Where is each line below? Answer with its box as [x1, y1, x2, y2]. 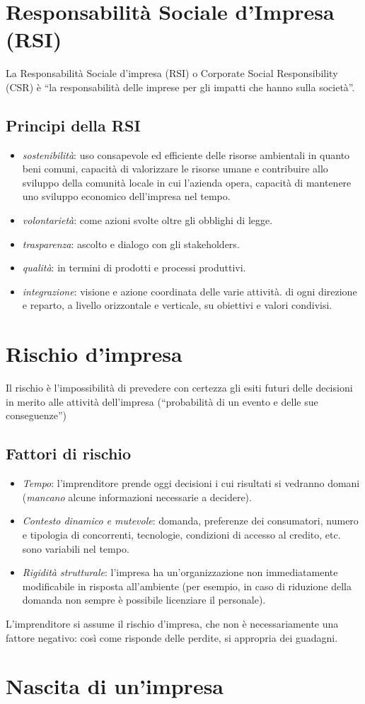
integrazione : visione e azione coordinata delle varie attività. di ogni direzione [22, 283, 357, 298]
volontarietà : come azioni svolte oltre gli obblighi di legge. [22, 213, 273, 228]
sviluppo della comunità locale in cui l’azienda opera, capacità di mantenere [22, 175, 352, 189]
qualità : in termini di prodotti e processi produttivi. [22, 260, 246, 275]
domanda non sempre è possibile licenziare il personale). [22, 592, 266, 607]
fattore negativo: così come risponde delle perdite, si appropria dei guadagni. [6, 630, 338, 645]
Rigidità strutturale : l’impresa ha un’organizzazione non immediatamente [22, 565, 338, 580]
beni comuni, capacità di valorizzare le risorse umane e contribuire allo [22, 161, 328, 176]
